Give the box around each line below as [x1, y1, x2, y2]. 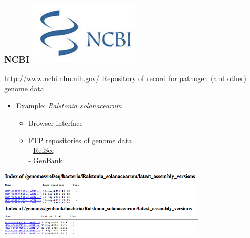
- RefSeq [28, 145, 55, 155]
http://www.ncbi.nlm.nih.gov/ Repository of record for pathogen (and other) [4, 73, 247, 84]
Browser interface [28, 117, 83, 128]
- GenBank [28, 154, 62, 165]
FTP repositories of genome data [28, 134, 132, 145]
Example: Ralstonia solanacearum [16, 100, 122, 111]
